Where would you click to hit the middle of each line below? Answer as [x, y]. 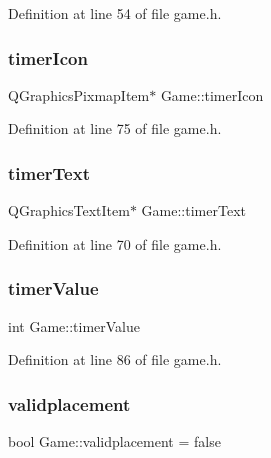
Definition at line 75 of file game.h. [115, 128]
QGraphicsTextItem [69, 210]
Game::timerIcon [212, 94]
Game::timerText [193, 210]
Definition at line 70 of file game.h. [115, 243]
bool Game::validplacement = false [114, 441]
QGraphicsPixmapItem [79, 94]
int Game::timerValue [74, 325]
